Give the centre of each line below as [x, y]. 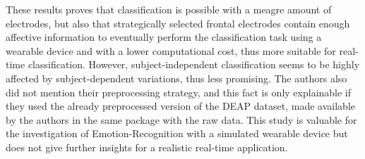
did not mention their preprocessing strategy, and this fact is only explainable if [179, 92]
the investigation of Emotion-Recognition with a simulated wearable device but [177, 133]
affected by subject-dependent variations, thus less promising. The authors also [176, 78]
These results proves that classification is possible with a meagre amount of [169, 9]
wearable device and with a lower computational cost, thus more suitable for [171, 50]
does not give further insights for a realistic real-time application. [147, 147]
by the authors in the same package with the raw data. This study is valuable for [181, 119]
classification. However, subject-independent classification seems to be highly [194, 64]
